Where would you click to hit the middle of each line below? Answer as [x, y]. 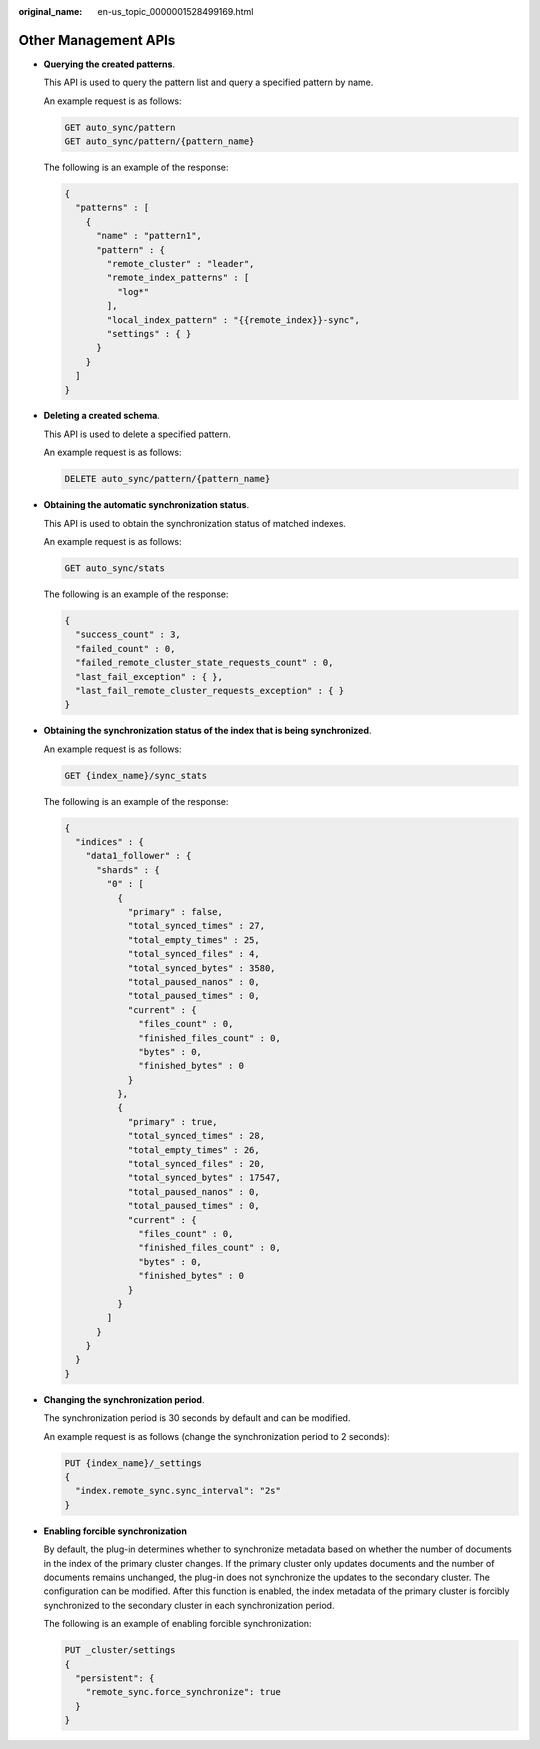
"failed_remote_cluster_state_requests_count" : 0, [204, 663]
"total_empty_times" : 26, [193, 1149]
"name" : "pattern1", [149, 236]
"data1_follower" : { [138, 856]
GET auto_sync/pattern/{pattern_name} [159, 141]
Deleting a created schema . [101, 416]
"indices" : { [110, 842]
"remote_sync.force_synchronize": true [183, 1692]
